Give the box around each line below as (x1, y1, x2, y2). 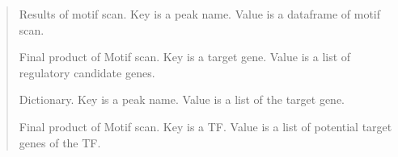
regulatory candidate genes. (19, 64, 155, 81)
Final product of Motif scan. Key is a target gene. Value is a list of (19, 48, 351, 65)
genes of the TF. (19, 134, 101, 151)
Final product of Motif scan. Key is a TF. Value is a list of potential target (19, 118, 392, 134)
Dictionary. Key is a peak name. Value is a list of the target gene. (19, 91, 345, 108)
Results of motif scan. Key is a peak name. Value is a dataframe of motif (19, 6, 381, 22)
